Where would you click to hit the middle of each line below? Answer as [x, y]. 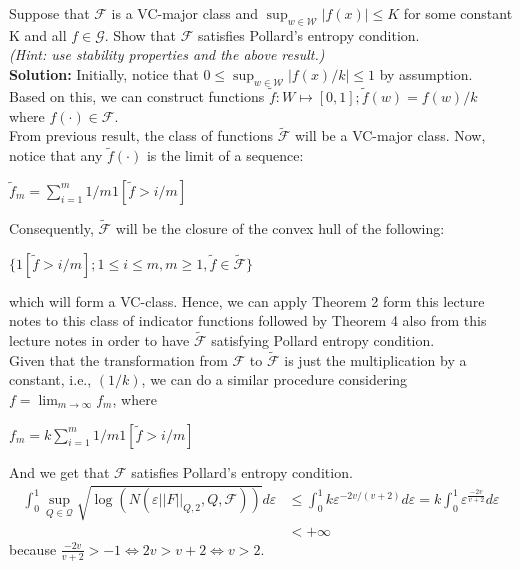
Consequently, [51, 228]
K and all [38, 34]
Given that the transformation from [118, 359]
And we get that [59, 471]
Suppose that [49, 13]
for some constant [458, 13]
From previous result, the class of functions [141, 135]
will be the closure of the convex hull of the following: [280, 228]
